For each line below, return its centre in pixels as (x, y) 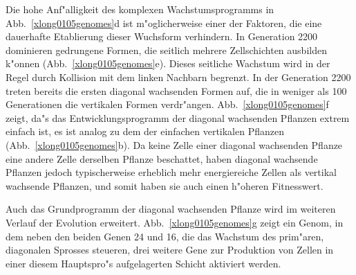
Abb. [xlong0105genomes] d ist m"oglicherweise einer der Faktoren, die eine (164, 23)
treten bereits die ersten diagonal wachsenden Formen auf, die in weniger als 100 (176, 90)
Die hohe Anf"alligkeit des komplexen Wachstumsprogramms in (140, 9)
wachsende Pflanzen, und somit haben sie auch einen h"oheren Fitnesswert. (165, 185)
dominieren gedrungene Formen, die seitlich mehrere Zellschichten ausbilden (166, 50)
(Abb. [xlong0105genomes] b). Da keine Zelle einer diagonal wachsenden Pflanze (174, 144)
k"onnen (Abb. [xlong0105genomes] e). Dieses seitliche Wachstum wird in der (168, 63)
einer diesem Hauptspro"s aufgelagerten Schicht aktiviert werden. (143, 263)
